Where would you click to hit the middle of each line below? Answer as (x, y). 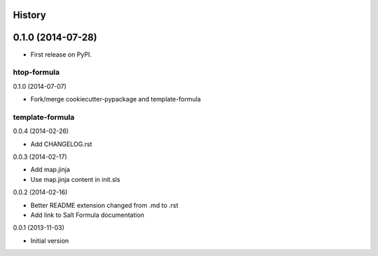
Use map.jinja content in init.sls (75, 179)
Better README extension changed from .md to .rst (104, 205)
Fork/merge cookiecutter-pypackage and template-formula (115, 99)
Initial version (50, 241)
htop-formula (36, 72)
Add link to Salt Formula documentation (87, 215)
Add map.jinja (50, 170)
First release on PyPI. (61, 54)
